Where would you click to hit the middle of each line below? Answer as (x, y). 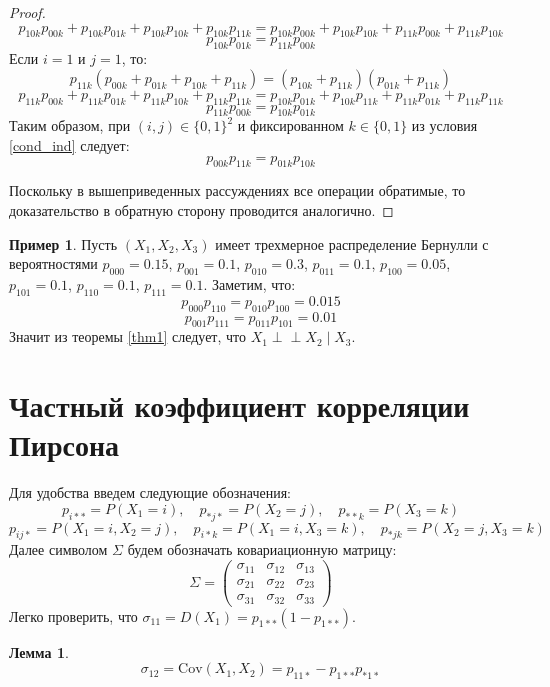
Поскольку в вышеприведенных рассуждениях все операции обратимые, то (237, 190)
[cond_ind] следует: (69, 144)
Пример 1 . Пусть (63, 243)
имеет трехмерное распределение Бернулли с (352, 243)
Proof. (27, 12)
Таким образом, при (70, 125)
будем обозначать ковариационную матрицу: (262, 549)
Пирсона (64, 444)
